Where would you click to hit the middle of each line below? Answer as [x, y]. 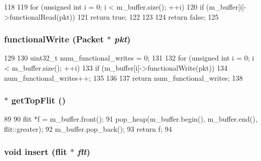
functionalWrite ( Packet [54, 39]
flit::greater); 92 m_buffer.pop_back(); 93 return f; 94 [88, 129]
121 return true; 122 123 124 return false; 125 [148, 16]
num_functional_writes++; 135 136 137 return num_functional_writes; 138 [123, 77]
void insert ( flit [36, 151]
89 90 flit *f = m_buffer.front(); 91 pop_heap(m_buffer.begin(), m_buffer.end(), [131, 119]
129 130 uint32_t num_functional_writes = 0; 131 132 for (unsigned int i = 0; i [129, 58]
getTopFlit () [39, 100]
